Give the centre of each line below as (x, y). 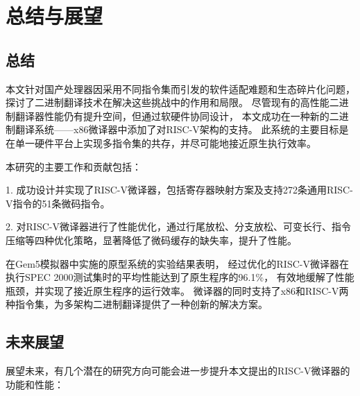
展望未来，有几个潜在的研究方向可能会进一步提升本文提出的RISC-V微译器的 (178, 371)
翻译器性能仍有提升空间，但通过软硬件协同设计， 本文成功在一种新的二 (177, 115)
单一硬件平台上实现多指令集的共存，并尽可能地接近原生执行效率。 (165, 143)
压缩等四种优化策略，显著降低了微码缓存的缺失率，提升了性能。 (151, 240)
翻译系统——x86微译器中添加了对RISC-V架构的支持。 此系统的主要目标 (177, 129)
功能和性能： (35, 384)
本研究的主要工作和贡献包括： (74, 166)
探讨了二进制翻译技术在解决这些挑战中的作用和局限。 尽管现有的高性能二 (172, 102)
